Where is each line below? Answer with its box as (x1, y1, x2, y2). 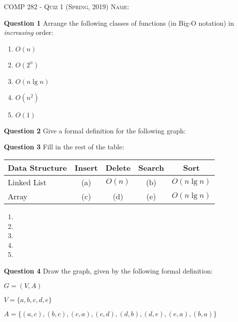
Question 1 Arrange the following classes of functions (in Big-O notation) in (4, 17, 234, 28)
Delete (105, 161, 131, 173)
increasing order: (4, 27, 53, 37)
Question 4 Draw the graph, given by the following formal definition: (4, 265, 213, 275)
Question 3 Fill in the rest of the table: (4, 142, 125, 152)
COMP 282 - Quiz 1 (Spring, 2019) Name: (4, 1, 129, 11)
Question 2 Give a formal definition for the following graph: (4, 125, 186, 135)
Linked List (8, 176, 47, 188)
